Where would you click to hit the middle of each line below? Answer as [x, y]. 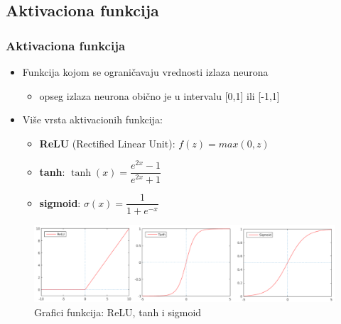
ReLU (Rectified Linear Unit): [107, 143]
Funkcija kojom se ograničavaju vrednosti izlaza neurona [145, 72]
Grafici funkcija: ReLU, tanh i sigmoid [118, 312]
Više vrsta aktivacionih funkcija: [92, 119]
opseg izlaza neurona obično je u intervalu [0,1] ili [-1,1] [159, 95]
